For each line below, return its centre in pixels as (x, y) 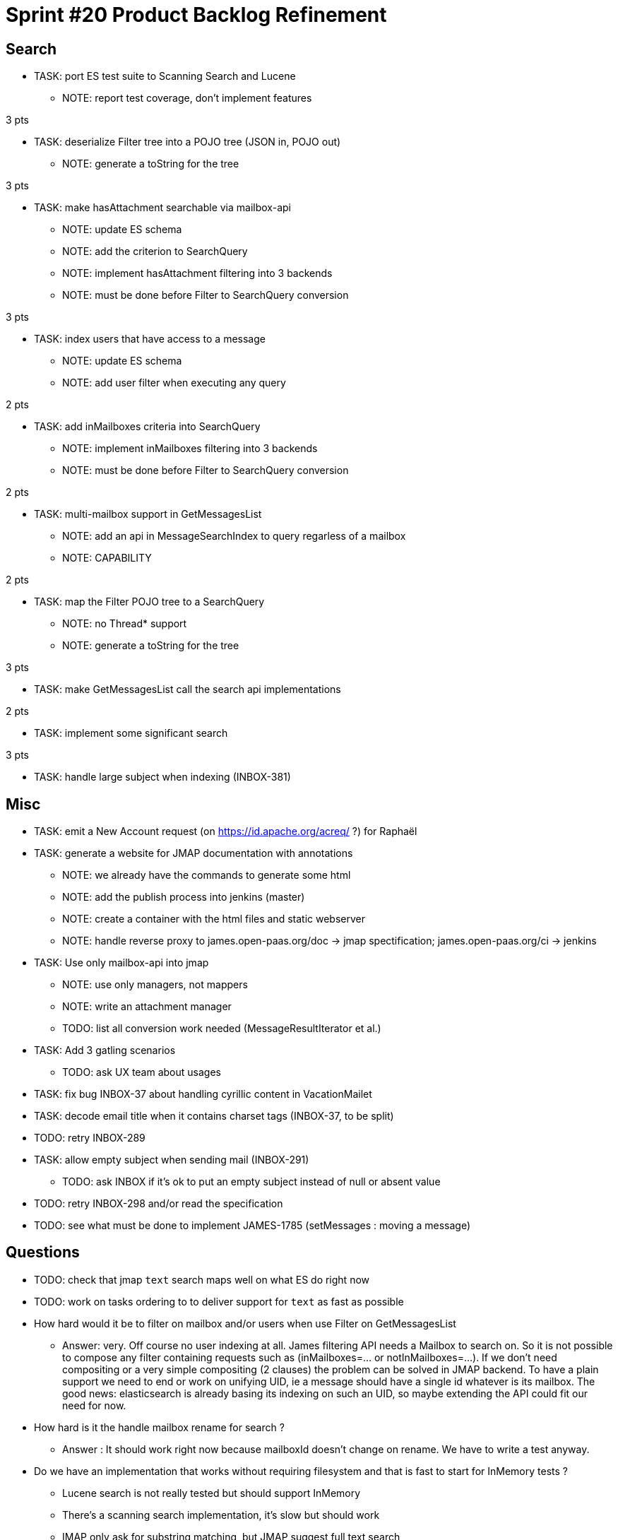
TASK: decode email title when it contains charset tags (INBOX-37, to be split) (214, 1116)
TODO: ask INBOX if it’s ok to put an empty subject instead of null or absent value (251, 1182)
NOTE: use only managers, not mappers (155, 985)
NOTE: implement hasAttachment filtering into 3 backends (197, 273)
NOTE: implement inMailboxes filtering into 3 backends (190, 449)
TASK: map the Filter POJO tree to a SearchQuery (149, 602)
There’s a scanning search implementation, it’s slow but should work (221, 1515)
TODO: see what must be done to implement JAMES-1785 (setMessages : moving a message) (252, 1226)
